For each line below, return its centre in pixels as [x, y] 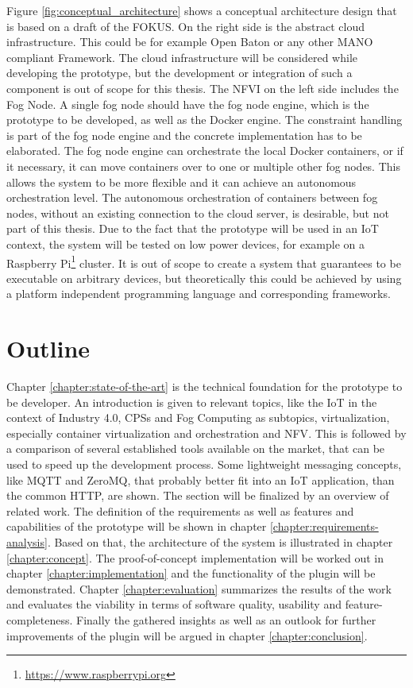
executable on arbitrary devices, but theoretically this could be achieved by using [204, 278]
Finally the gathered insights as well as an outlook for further [226, 619]
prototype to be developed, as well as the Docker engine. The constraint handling [205, 120]
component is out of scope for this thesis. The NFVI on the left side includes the [203, 88]
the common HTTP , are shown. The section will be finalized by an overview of [198, 495]
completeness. [40, 619]
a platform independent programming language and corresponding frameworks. [199, 294]
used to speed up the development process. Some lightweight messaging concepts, [204, 464]
